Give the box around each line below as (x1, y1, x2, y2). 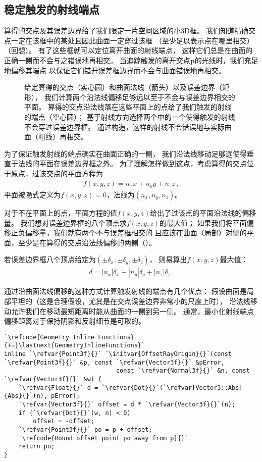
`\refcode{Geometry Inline (4, 333, 94, 341)
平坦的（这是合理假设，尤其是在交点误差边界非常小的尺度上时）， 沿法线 (11, 296, 250, 306)
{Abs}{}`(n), (4, 392, 47, 400)
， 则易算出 (149, 254, 187, 265)
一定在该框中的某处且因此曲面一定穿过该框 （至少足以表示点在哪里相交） (11, 35, 254, 45)
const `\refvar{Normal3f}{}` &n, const (116, 367, 250, 375)
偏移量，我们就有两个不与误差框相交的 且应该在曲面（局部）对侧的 (25, 227, 247, 238)
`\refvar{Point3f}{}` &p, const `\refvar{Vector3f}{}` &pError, (4, 358, 225, 366)
